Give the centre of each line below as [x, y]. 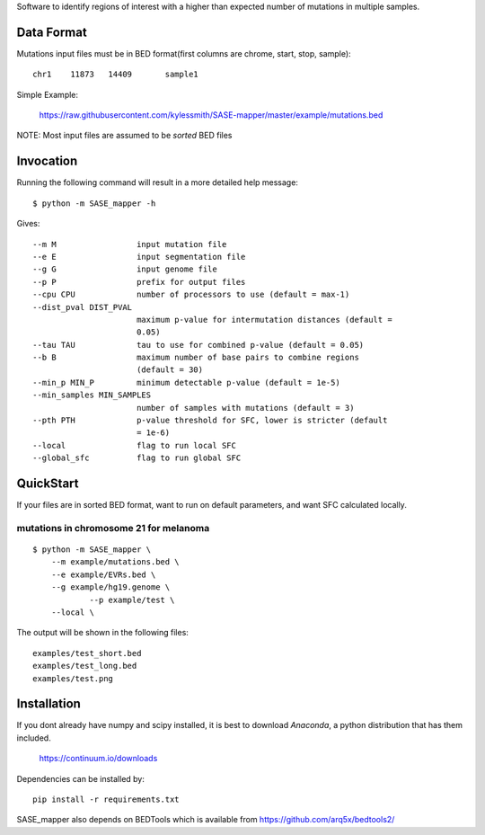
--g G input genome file [125, 269]
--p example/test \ [132, 600]
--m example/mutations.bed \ [115, 562]
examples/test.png [73, 678]
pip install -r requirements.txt [106, 799]
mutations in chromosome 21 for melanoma [113, 528]
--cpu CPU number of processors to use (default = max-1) [191, 295]
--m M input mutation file [130, 244]
